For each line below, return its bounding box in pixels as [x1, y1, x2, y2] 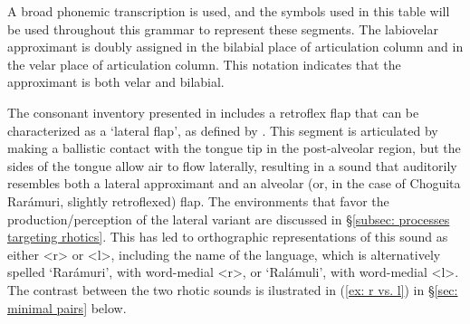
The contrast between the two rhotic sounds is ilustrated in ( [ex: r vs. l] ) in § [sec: [7, 280, 458, 299]
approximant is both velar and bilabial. [7, 72, 225, 91]
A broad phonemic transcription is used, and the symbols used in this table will [7, 2, 450, 20]
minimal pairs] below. [7, 298, 127, 317]
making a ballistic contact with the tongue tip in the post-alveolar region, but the [7, 138, 461, 157]
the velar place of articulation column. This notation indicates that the [7, 54, 401, 73]
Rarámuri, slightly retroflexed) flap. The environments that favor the [7, 191, 389, 210]
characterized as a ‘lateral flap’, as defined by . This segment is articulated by [7, 120, 438, 139]
